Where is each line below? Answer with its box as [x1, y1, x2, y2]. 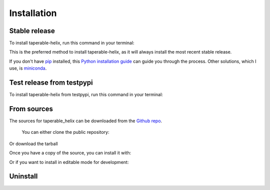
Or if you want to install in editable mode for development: [9, 159, 129, 165]
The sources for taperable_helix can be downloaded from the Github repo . [9, 118, 162, 124]
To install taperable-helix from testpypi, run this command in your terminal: [9, 92, 163, 98]
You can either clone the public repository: [21, 129, 109, 135]
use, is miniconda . [9, 65, 47, 71]
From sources [9, 104, 53, 113]
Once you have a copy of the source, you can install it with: [9, 150, 131, 156]
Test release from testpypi [9, 78, 93, 87]
